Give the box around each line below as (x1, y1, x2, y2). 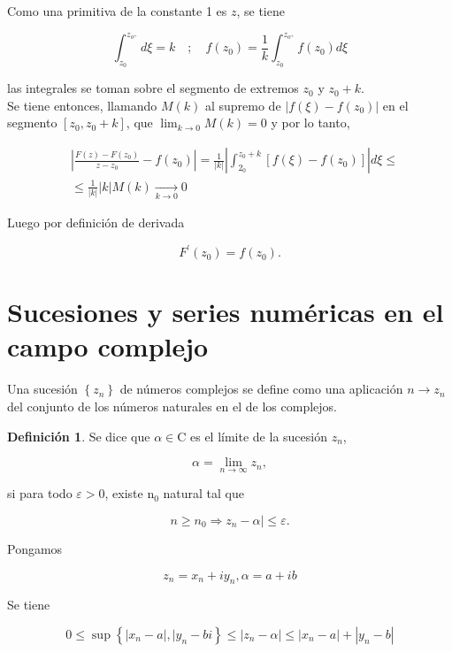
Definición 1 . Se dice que (7, 426, 150, 445)
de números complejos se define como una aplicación (119, 380, 403, 398)
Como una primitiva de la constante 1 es (7, 2, 227, 19)
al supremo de (204, 96, 281, 114)
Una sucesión (7, 380, 78, 398)
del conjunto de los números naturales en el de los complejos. (7, 396, 337, 415)
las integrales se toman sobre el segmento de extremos (7, 79, 299, 97)
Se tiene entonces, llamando (7, 96, 157, 114)
